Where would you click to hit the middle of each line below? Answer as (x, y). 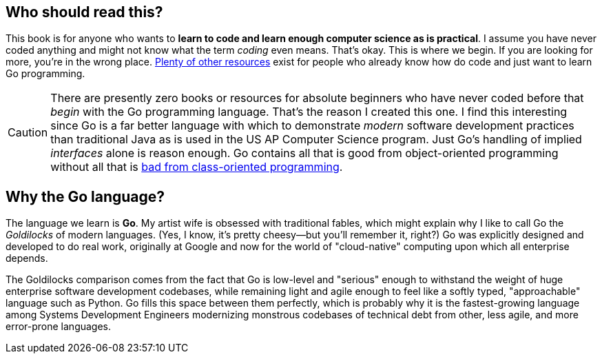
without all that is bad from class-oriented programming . (197, 167)
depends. (27, 258)
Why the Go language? (85, 196)
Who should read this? (84, 12)
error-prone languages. (59, 327)
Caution (28, 133)
